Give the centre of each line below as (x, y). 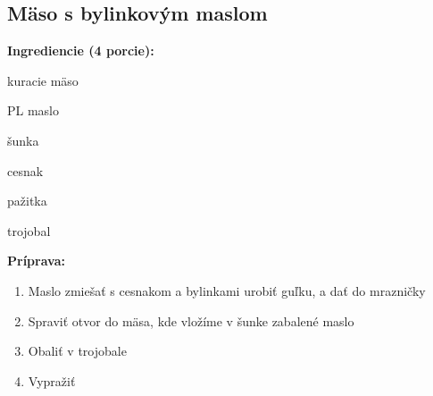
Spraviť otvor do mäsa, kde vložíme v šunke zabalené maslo (191, 320)
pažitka (27, 201)
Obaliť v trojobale (77, 351)
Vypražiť (52, 380)
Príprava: (36, 261)
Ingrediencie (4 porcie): (81, 51)
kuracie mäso (43, 80)
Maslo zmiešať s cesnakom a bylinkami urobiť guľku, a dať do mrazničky (227, 290)
